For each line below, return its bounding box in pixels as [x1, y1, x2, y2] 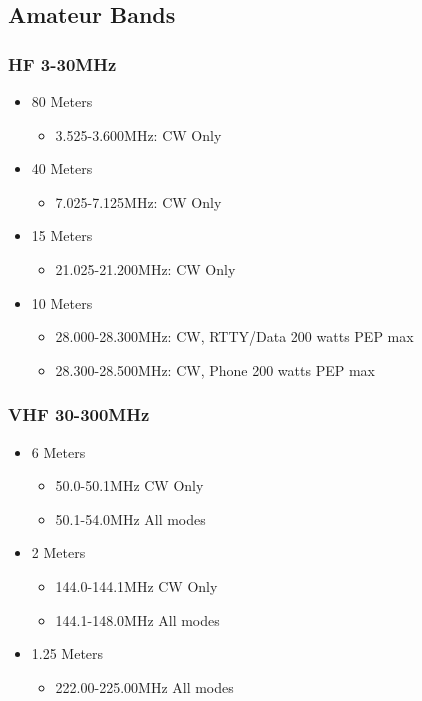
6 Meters [31, 441, 86, 462]
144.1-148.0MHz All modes [55, 609, 220, 630]
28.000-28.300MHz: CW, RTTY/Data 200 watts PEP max [55, 326, 414, 347]
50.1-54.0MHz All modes [55, 508, 206, 529]
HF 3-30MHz [8, 51, 117, 76]
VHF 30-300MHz [8, 402, 150, 427]
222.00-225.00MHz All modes [55, 676, 234, 697]
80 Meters [31, 91, 93, 111]
